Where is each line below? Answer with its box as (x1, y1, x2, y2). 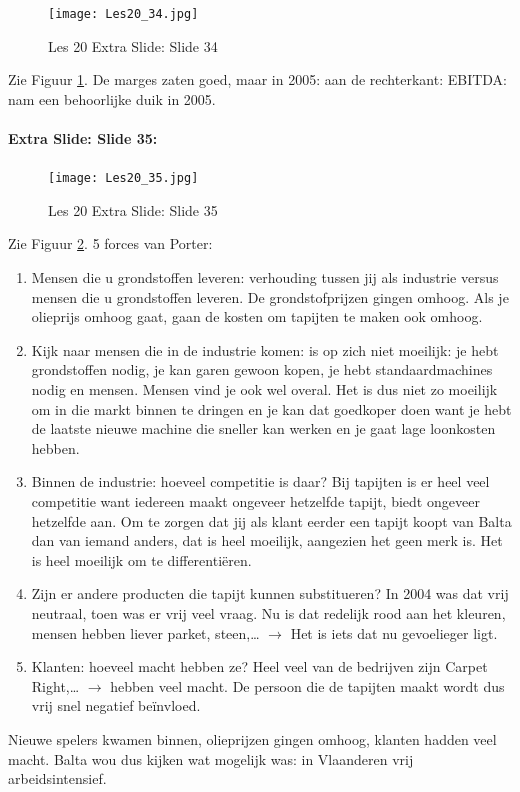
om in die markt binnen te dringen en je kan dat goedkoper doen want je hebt (31, 398, 512, 419)
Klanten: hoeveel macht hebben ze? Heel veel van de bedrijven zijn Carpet (31, 656, 488, 677)
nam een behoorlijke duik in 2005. (8, 88, 216, 109)
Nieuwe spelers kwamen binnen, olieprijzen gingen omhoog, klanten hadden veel (8, 728, 497, 749)
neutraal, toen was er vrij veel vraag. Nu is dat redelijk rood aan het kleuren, (31, 602, 506, 623)
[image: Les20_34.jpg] (48, 7, 199, 21)
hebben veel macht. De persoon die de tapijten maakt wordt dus (110, 675, 505, 696)
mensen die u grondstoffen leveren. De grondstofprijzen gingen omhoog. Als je (31, 286, 509, 307)
